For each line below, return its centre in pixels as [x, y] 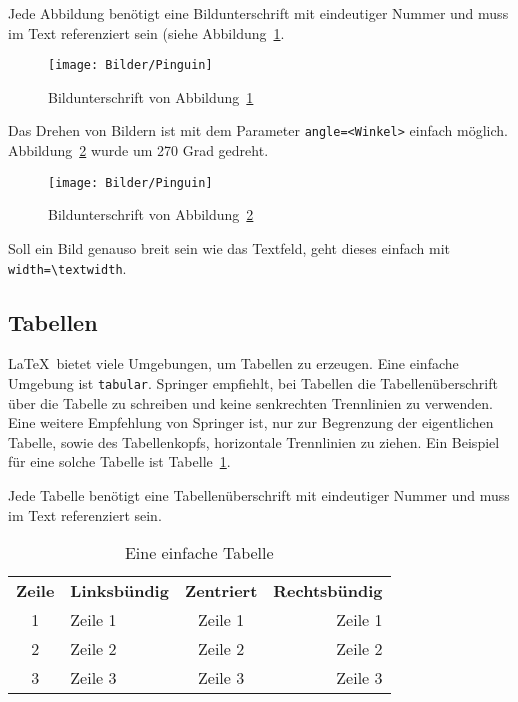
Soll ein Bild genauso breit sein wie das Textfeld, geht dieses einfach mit [229, 247]
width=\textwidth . [67, 267]
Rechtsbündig [328, 591]
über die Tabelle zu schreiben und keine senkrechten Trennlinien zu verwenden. [250, 402]
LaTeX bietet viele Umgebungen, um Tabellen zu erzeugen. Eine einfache [233, 363]
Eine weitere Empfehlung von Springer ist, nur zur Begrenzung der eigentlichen [251, 422]
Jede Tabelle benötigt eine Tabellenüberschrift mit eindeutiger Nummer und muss [259, 495]
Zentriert [221, 591]
